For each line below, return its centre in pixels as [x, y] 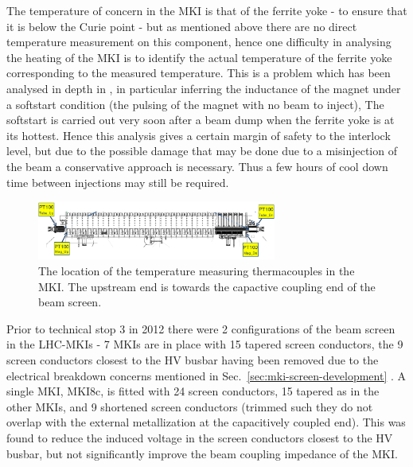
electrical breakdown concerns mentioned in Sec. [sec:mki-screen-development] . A [206, 375]
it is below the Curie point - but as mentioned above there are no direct [182, 26]
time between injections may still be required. [118, 182]
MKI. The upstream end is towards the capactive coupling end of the [207, 286]
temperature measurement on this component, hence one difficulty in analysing [199, 42]
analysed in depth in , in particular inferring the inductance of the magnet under [204, 88]
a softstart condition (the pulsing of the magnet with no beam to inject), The [195, 104]
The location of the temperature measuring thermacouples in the [197, 271]
